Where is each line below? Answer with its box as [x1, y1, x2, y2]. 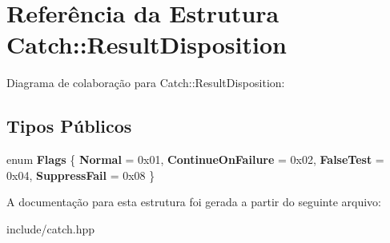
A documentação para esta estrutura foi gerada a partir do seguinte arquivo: [6, 193, 381, 210]
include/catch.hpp [6, 220, 95, 237]
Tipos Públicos [6, 114, 132, 138]
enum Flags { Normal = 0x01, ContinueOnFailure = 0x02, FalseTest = [6, 151, 384, 168]
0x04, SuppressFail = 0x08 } [6, 166, 155, 183]
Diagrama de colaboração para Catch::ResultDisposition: [6, 74, 285, 91]
